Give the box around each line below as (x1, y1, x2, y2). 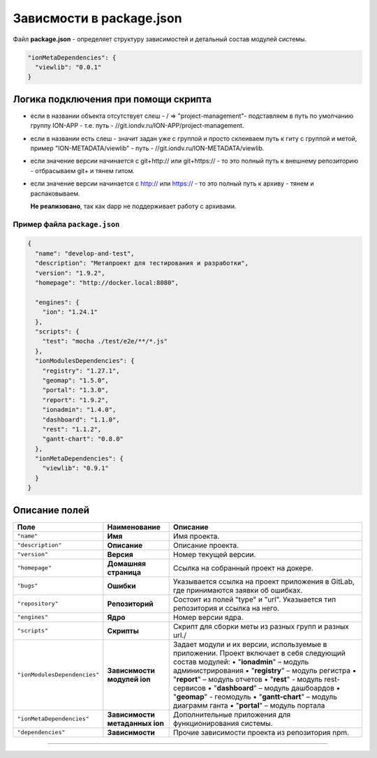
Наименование (107, 522, 161, 532)
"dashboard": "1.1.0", (42, 415, 120, 424)
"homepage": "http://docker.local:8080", (35, 279, 179, 287)
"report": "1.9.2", (42, 396, 110, 404)
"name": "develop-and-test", (35, 249, 135, 258)
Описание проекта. (173, 540, 239, 550)
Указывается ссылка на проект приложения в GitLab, (173, 577, 355, 586)
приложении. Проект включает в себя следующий (173, 648, 346, 657)
